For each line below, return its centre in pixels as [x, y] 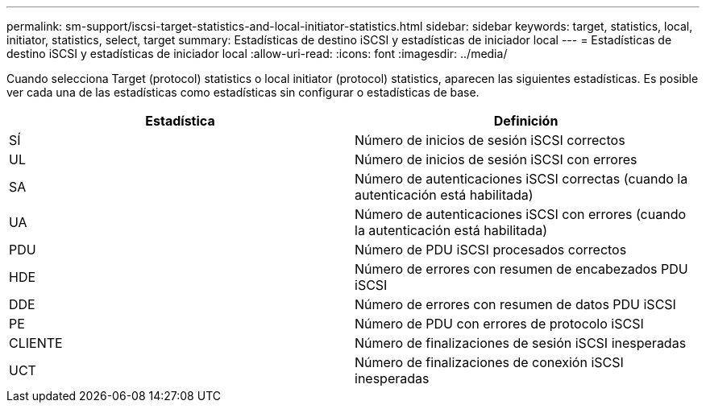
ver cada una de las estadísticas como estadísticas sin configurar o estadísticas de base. [243, 92]
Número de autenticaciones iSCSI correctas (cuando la [521, 179]
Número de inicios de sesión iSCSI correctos [490, 140]
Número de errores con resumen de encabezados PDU [521, 269]
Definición [526, 121]
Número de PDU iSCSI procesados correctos [491, 250]
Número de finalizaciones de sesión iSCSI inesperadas [521, 343]
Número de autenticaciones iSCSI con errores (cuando [521, 214]
